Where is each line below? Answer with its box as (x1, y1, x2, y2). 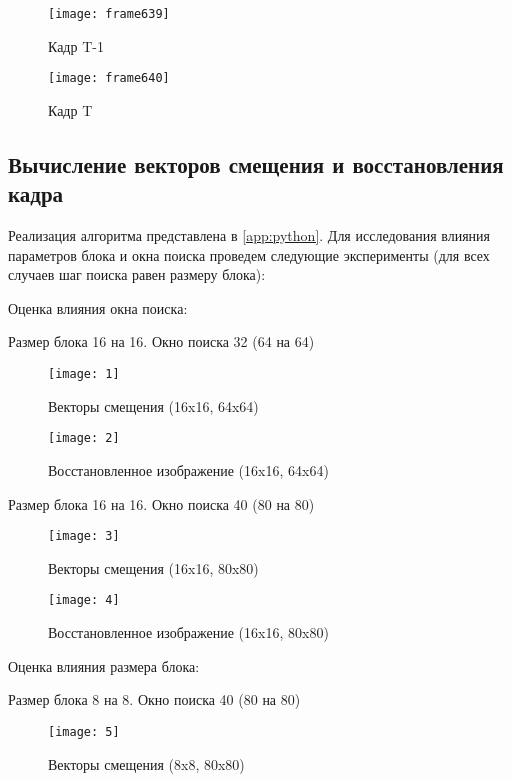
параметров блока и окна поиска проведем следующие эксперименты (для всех (8, 244, 490, 265)
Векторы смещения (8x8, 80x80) (48, 753, 245, 774)
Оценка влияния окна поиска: (8, 297, 188, 318)
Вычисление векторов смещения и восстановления (8, 148, 504, 179)
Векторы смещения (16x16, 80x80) (48, 557, 259, 578)
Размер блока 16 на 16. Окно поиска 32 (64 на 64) (8, 331, 315, 352)
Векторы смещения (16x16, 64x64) (48, 395, 259, 416)
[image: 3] (48, 529, 120, 544)
